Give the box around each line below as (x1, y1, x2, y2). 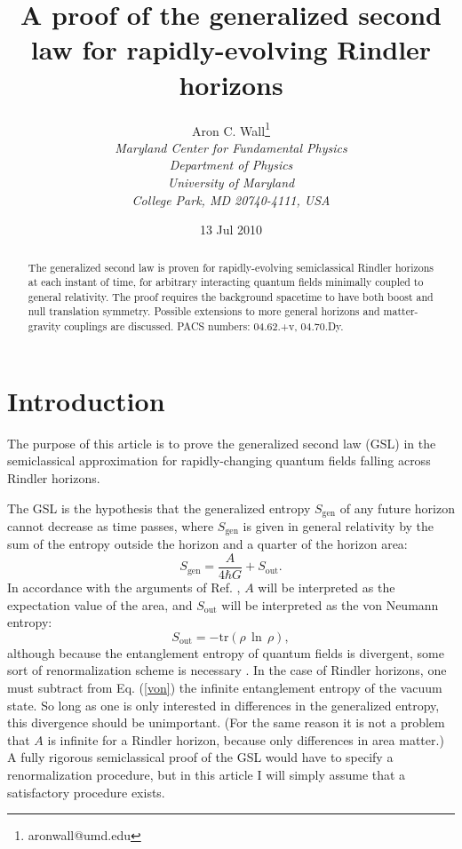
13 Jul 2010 (199, 220, 263, 239)
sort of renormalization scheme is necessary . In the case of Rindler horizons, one (7, 661, 447, 679)
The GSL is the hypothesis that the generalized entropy (7, 498, 311, 517)
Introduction (7, 382, 165, 418)
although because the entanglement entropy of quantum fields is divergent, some (7, 643, 444, 662)
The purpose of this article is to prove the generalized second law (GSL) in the (7, 433, 436, 452)
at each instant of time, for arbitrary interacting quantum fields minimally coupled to (28, 274, 424, 290)
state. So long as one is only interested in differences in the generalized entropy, (7, 695, 440, 714)
